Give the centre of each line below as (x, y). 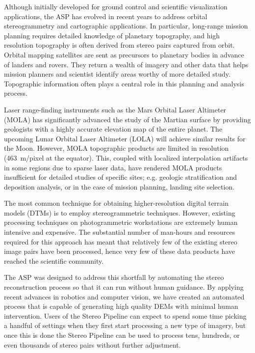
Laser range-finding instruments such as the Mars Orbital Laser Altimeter (115, 109)
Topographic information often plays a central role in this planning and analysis (124, 83)
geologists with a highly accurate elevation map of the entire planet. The (113, 129)
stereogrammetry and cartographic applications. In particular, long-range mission (126, 26)
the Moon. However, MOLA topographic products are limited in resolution (116, 148)
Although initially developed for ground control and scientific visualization (116, 6)
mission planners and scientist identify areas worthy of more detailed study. (117, 74)
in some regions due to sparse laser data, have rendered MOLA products (113, 167)
